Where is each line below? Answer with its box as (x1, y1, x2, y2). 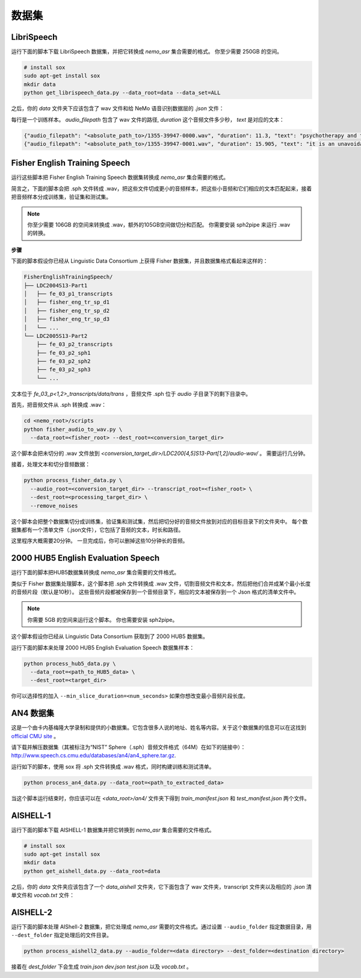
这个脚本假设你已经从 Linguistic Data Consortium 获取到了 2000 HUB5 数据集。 (11, 633, 209, 640)
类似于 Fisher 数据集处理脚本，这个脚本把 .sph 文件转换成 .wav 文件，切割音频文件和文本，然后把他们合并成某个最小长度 (11, 580, 311, 587)
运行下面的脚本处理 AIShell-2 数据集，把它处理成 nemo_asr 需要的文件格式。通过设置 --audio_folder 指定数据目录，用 (11, 923, 312, 930)
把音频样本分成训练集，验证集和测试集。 (11, 193, 111, 201)
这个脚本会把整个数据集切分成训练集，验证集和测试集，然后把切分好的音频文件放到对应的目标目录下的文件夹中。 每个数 (11, 518, 308, 525)
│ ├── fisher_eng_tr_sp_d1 (23, 299, 110, 306)
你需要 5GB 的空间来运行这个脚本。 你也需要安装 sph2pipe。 (27, 616, 178, 623)
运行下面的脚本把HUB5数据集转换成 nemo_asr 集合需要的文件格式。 (11, 569, 180, 576)
